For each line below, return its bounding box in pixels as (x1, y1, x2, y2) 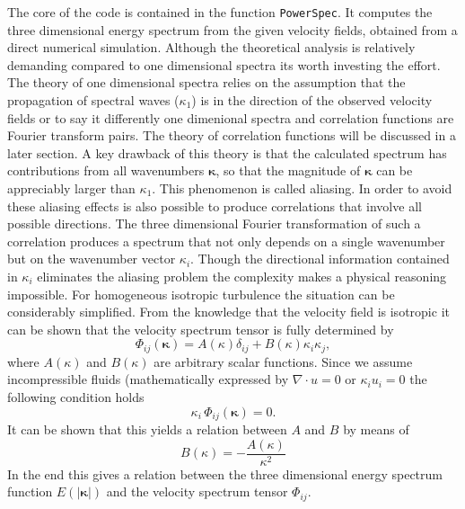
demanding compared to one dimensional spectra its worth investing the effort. (7, 55, 441, 74)
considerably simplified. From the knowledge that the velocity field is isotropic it (7, 302, 450, 321)
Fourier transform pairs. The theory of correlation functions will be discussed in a (7, 126, 456, 145)
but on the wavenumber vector (7, 249, 176, 268)
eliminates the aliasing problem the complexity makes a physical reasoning (37, 266, 447, 285)
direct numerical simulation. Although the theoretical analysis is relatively (7, 38, 416, 57)
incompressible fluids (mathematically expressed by (7, 370, 289, 388)
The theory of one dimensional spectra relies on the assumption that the (7, 73, 406, 92)
